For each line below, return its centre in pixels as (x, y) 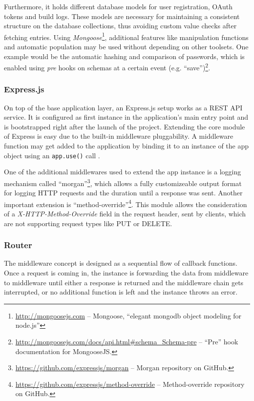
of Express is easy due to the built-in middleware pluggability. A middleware (119, 136)
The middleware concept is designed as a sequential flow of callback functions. (121, 263)
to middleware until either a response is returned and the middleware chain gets (124, 282)
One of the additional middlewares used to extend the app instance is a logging (123, 172)
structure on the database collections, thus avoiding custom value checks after (120, 26)
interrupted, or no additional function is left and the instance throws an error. (121, 292)
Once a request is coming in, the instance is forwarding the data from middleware (126, 273)
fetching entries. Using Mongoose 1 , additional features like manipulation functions (126, 36)
